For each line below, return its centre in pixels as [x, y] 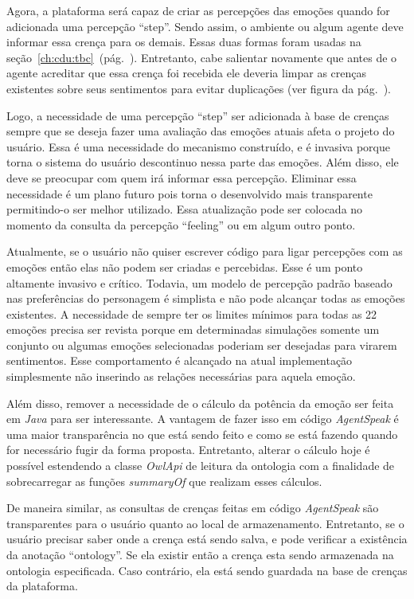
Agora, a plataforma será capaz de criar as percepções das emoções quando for [198, 10]
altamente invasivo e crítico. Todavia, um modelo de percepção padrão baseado [199, 282]
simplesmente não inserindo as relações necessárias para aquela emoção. [181, 376]
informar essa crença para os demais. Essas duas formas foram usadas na [184, 42]
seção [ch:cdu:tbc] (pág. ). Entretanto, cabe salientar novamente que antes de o [202, 57]
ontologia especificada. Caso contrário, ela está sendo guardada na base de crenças [207, 570]
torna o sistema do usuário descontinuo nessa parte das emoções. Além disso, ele [203, 162]
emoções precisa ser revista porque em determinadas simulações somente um [193, 329]
